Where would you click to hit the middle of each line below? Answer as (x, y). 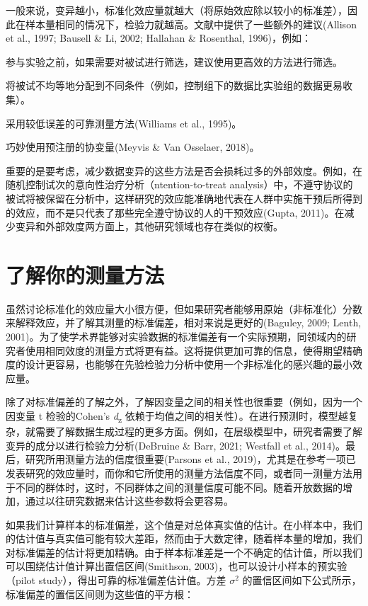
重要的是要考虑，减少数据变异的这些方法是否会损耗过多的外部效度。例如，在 (184, 170)
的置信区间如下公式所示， (302, 580)
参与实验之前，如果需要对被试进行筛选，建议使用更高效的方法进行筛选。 (174, 61)
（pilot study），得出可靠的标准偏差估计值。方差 (116, 580)
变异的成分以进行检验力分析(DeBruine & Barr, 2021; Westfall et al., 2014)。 (176, 445)
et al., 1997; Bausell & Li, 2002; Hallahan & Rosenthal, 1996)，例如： (159, 38)
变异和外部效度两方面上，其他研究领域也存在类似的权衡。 (149, 226)
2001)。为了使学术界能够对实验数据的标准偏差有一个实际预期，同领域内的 (176, 337)
